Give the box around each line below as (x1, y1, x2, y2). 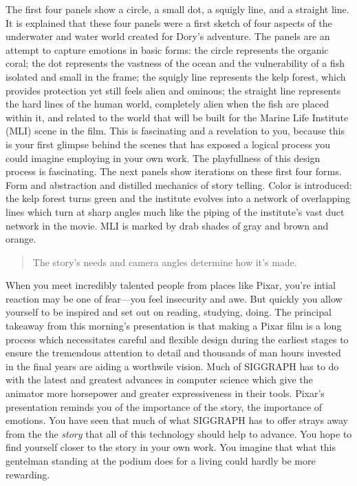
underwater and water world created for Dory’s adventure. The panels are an (6, 29, 330, 43)
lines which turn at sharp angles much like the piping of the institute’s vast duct (6, 204, 345, 219)
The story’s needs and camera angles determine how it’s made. (32, 254, 297, 269)
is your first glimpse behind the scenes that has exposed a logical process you (6, 136, 331, 151)
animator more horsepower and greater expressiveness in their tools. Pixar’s (6, 386, 325, 401)
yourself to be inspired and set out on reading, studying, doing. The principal (6, 305, 332, 319)
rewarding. (6, 467, 50, 481)
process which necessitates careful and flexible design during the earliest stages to (6, 332, 349, 346)
